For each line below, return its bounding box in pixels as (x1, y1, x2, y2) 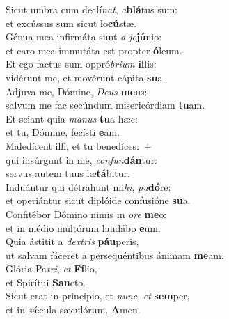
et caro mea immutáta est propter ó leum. (6, 42, 182, 57)
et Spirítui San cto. (6, 274, 86, 289)
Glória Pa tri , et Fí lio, (6, 261, 97, 276)
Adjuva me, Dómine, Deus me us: (6, 84, 148, 98)
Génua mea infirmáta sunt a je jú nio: (6, 29, 162, 44)
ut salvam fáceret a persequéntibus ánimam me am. (6, 247, 224, 262)
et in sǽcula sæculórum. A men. (6, 302, 141, 317)
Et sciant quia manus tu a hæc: (6, 111, 138, 125)
